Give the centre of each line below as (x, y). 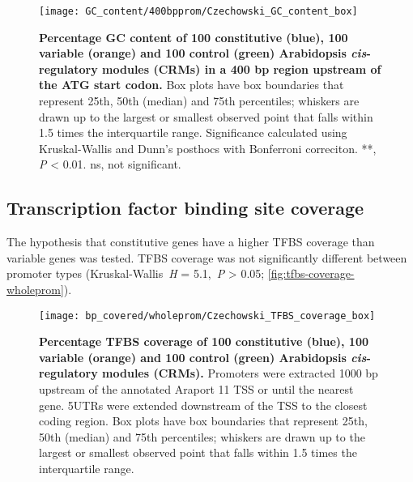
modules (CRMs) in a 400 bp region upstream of (242, 68)
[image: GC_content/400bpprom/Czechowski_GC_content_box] (198, 11)
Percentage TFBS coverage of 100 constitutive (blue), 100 (204, 341)
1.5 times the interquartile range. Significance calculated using (193, 132)
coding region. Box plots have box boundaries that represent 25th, (203, 421)
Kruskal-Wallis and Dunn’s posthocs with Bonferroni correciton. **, (208, 148)
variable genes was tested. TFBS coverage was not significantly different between (207, 257)
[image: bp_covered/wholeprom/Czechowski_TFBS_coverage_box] (207, 316)
